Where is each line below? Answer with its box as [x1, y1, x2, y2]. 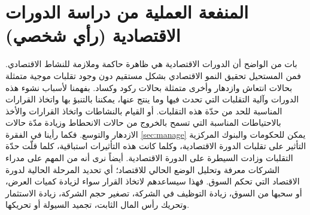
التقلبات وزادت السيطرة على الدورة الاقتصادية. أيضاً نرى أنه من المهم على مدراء [5, 152, 293, 164]
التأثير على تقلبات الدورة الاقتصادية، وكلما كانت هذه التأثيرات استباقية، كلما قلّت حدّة [5, 140, 306, 152]
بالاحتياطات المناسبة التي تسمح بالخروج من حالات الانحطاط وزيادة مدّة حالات [5, 116, 281, 129]
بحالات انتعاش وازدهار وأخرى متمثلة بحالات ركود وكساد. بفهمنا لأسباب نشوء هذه [5, 81, 293, 93]
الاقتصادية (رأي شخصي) [5, 23, 181, 47]
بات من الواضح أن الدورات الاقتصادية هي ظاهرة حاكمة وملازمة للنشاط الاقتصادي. [5, 57, 297, 70]
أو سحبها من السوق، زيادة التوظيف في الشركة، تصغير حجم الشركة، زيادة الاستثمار [5, 186, 302, 199]
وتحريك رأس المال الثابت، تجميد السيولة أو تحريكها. [5, 198, 190, 211]
